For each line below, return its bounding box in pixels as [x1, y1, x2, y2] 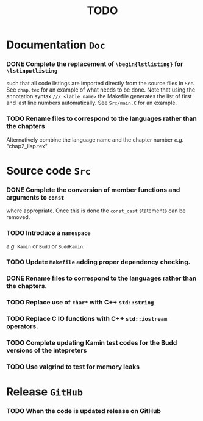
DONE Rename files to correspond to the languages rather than [6, 274, 197, 282]
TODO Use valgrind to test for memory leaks [6, 362, 140, 371]
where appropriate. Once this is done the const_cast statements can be [6, 207, 186, 214]
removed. [6, 214, 30, 221]
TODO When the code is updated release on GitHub [6, 407, 162, 416]
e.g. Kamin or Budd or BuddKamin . [6, 242, 85, 250]
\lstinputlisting [6, 68, 58, 74]
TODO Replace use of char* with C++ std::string [6, 298, 154, 307]
